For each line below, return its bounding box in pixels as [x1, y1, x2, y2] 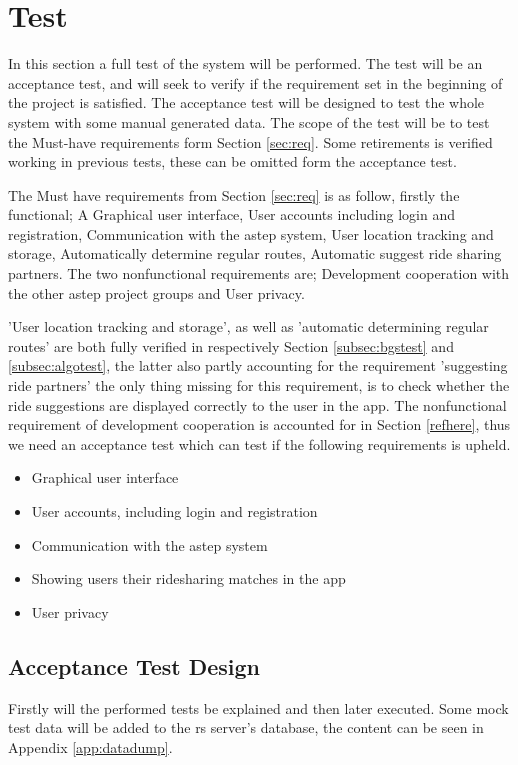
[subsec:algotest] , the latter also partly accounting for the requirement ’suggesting [8, 355, 508, 376]
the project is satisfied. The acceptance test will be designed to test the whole [8, 92, 485, 113]
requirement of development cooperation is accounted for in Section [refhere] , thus [8, 414, 511, 435]
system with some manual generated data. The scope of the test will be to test [8, 111, 490, 132]
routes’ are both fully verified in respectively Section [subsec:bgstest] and [8, 335, 454, 356]
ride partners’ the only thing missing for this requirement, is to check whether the [8, 375, 510, 396]
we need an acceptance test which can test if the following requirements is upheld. [8, 433, 511, 454]
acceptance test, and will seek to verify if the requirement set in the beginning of [8, 72, 503, 93]
